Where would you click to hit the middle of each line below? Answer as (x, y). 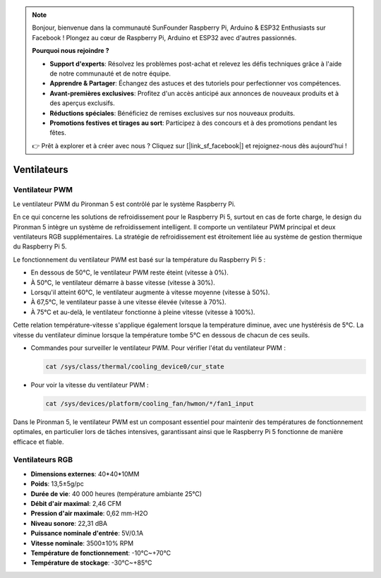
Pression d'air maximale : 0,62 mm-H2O (89, 513)
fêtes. (58, 133)
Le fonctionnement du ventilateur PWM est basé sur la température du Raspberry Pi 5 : (139, 259)
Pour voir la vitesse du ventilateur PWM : (90, 385)
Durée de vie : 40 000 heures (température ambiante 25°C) (116, 493)
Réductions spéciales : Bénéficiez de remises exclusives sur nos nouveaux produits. (173, 113)
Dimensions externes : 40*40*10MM (85, 474)
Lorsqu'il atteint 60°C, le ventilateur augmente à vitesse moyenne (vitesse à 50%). (150, 292)
